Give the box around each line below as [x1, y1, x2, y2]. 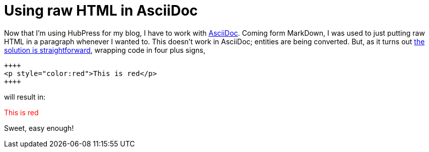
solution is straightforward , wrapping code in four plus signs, [4, 45, 205, 54]
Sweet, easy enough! [4, 123, 74, 132]
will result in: [4, 92, 46, 101]
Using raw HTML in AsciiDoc [4, 2, 198, 19]
